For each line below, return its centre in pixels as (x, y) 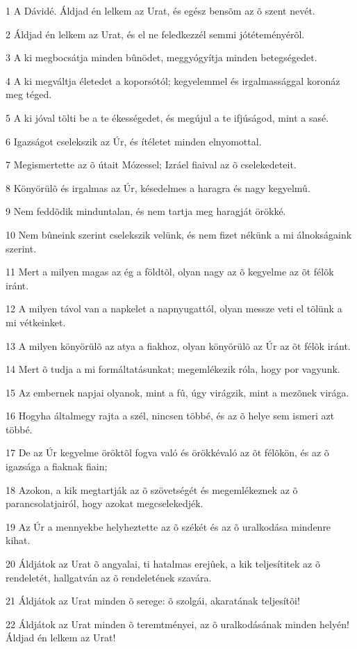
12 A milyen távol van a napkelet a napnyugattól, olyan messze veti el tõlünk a (174, 309)
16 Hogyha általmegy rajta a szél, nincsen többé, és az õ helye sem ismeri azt (170, 416)
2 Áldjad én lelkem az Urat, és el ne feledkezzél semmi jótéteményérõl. (155, 34)
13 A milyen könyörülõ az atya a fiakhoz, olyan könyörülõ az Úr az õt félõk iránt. (178, 345)
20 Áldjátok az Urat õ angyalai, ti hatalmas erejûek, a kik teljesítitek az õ (163, 564)
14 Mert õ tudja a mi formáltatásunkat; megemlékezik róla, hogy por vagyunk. (173, 369)
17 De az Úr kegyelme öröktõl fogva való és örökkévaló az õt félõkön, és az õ (167, 452)
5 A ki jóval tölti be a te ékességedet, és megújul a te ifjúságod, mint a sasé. (167, 117)
